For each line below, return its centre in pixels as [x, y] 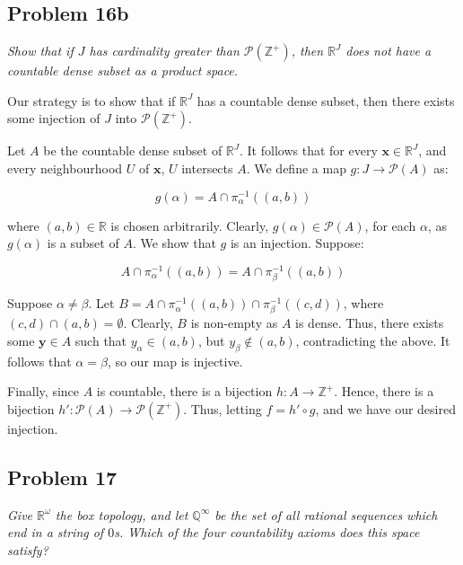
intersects [207, 168]
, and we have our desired [385, 408]
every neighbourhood [65, 168]
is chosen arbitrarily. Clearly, [190, 225]
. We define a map [296, 168]
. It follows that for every [309, 150]
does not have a [389, 51]
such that [101, 340]
